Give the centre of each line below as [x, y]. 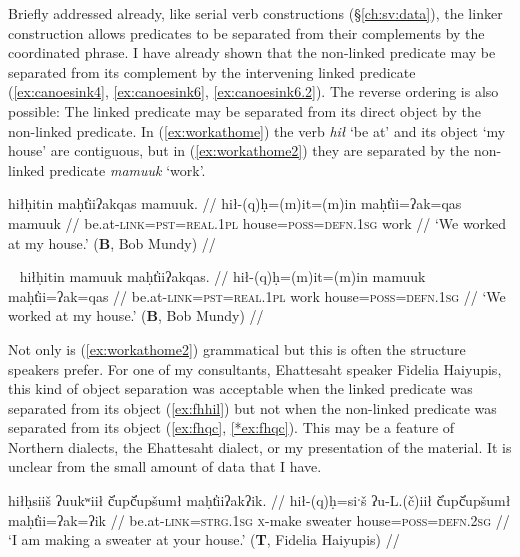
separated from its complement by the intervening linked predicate [212, 71]
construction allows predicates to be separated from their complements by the [246, 32]
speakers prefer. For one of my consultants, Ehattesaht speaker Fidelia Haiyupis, [255, 368]
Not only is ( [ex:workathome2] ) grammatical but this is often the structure [237, 348]
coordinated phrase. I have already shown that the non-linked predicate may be [252, 52]
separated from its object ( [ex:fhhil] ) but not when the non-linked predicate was [252, 407]
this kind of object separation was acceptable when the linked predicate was [240, 388]
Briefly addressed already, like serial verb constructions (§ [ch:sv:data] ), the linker [255, 13]
